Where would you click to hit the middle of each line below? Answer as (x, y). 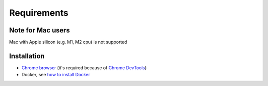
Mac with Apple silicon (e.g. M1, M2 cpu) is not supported (68, 42)
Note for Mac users (39, 30)
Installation (27, 56)
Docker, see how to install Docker (56, 75)
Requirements (39, 13)
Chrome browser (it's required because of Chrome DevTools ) (84, 68)
